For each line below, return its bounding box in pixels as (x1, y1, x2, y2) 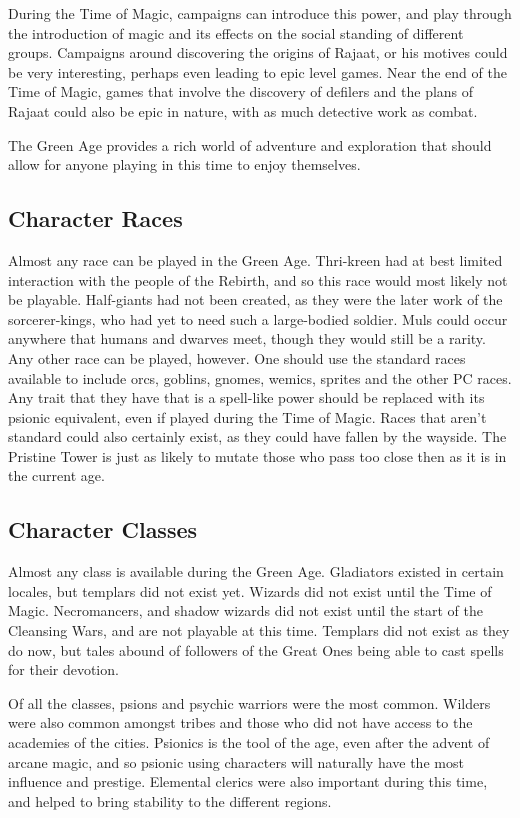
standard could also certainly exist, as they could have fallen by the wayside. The (8, 426, 507, 447)
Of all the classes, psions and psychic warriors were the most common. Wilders (8, 692, 491, 713)
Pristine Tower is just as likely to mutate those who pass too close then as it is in (8, 445, 507, 466)
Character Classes (8, 514, 198, 545)
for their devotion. (8, 659, 119, 680)
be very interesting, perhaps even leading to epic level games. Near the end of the (8, 61, 507, 82)
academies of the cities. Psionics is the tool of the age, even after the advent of (8, 732, 490, 753)
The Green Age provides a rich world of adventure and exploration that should (8, 134, 492, 155)
